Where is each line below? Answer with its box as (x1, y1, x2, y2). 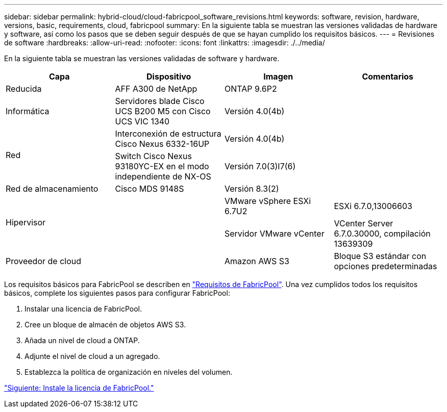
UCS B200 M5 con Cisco (115, 106, 211, 116)
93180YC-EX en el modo (115, 161, 209, 171)
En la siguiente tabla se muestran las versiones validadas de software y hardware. (4, 54, 280, 63)
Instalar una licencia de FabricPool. (24, 304, 142, 313)
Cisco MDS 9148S (115, 184, 184, 194)
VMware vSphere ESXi (225, 196, 311, 206)
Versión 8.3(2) (225, 184, 279, 194)
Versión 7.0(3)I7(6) (225, 161, 296, 171)
